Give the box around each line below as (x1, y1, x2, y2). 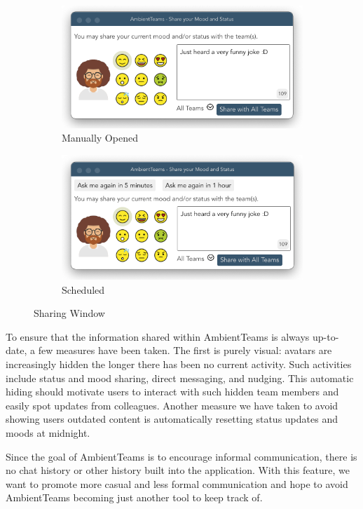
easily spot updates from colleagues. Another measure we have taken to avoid (6, 398, 338, 412)
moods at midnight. (6, 426, 90, 440)
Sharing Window (34, 306, 105, 320)
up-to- (312, 329, 339, 344)
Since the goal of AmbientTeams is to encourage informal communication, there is (6, 449, 357, 463)
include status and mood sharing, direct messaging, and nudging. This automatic (6, 370, 354, 385)
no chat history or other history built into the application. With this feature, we (6, 463, 350, 477)
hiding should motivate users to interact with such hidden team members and (6, 384, 339, 399)
